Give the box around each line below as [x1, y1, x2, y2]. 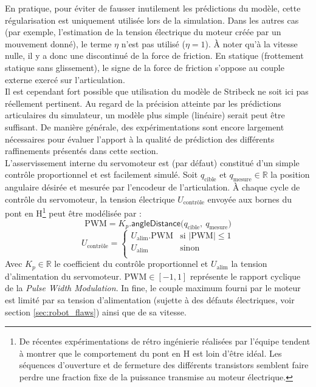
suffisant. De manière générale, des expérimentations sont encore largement [5, 120, 284, 133]
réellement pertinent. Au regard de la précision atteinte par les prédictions [5, 96, 281, 109]
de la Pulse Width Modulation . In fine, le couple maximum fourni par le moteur [5, 281, 301, 294]
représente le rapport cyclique [190, 269, 301, 282]
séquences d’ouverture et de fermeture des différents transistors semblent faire [19, 358, 309, 371]
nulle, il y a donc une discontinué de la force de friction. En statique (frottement [5, 49, 304, 62]
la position [270, 168, 310, 181]
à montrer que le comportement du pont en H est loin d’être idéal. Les [19, 346, 282, 359]
